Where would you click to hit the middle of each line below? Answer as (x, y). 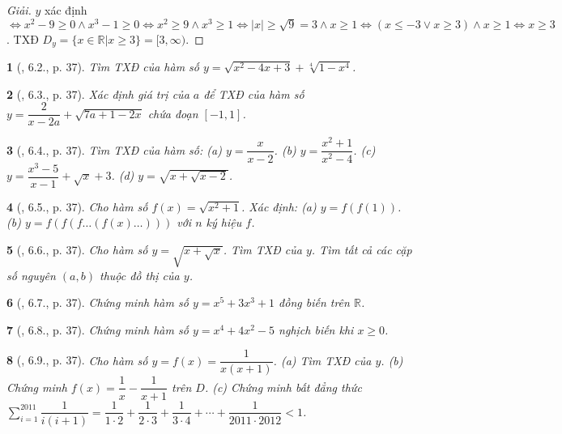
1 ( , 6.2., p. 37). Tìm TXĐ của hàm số (103, 67)
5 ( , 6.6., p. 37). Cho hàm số (77, 249)
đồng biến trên (314, 302)
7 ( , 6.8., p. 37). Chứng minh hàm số (98, 329)
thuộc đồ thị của (139, 275)
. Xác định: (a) (279, 206)
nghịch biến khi (316, 329)
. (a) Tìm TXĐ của (322, 360)
